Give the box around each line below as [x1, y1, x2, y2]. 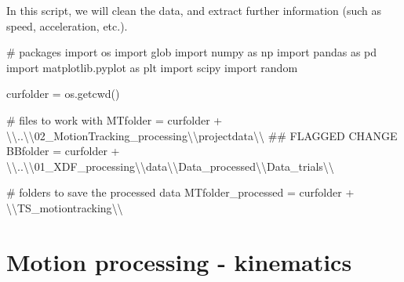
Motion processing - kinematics [6, 245, 352, 277]
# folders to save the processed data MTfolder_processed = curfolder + [6, 184, 355, 201]
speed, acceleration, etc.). [6, 17, 128, 34]
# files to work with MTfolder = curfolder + [6, 111, 223, 128]
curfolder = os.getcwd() [6, 85, 120, 102]
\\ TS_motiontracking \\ [6, 199, 123, 215]
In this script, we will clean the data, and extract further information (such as [6, 2, 382, 18]
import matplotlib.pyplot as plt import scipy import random [6, 59, 298, 75]
